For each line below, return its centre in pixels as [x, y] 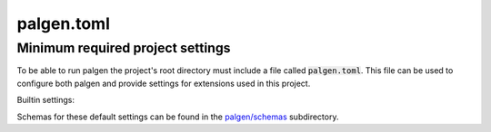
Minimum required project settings [124, 48]
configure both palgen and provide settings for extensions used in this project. [164, 83]
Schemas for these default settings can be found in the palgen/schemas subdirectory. [178, 117]
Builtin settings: [45, 100]
